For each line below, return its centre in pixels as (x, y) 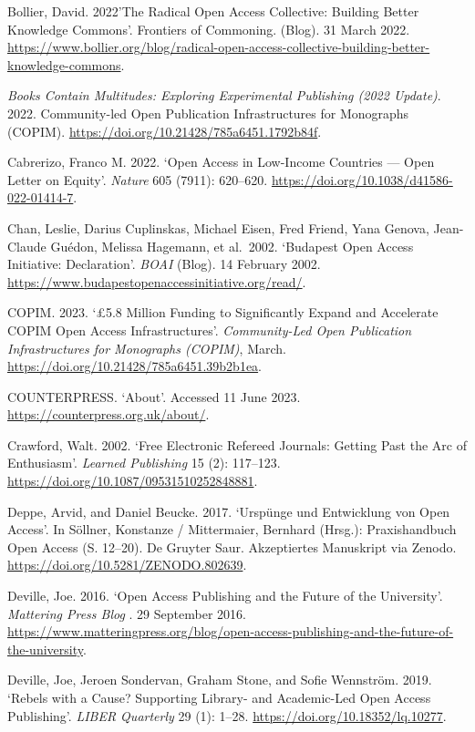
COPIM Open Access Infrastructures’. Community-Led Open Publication (210, 330)
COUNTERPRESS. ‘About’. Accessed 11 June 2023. (154, 396)
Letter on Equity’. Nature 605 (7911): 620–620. (138, 179)
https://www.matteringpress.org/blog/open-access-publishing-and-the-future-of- (231, 631)
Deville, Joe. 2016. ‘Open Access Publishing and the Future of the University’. (225, 596)
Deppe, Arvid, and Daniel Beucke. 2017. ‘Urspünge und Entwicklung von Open (229, 511)
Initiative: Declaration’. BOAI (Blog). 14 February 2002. (164, 264)
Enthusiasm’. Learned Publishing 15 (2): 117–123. (144, 463)
